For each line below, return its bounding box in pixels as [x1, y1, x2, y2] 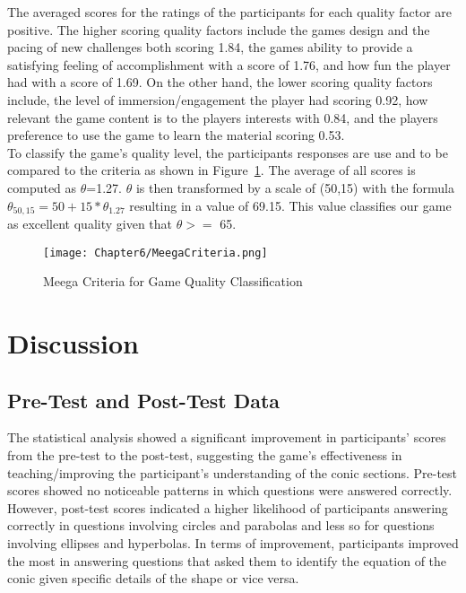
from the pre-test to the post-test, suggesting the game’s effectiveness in [7, 446, 402, 464]
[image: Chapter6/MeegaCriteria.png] [43, 246, 268, 259]
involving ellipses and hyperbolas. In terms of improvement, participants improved [7, 533, 459, 552]
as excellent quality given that [7, 214, 173, 232]
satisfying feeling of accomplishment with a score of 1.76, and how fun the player [7, 55, 451, 74]
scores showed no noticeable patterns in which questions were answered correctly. [7, 481, 453, 500]
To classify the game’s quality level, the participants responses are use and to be [7, 143, 448, 161]
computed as [7, 178, 77, 196]
